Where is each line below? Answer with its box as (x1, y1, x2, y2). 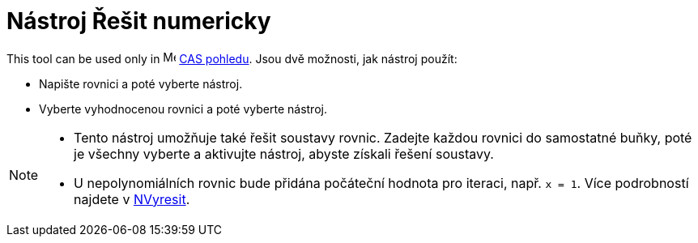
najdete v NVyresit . (74, 190, 190, 207)
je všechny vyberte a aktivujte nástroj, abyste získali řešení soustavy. (74, 145, 494, 162)
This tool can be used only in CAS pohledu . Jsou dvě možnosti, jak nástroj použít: (6, 51, 458, 66)
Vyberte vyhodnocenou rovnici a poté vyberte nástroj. (39, 101, 327, 116)
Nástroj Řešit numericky (6, 7, 271, 35)
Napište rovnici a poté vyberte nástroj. (39, 76, 243, 91)
